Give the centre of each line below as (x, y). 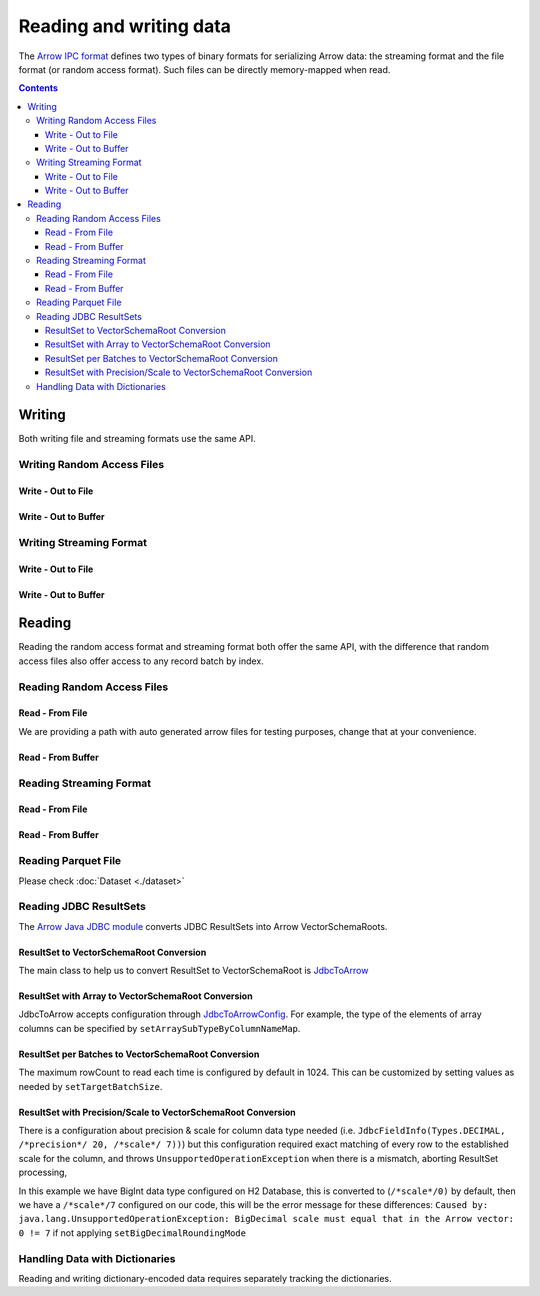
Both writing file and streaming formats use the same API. (137, 439)
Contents (38, 88)
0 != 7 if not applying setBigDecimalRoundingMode (132, 1232)
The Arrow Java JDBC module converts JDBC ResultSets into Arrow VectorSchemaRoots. (203, 926)
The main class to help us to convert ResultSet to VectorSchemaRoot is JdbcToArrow (193, 971)
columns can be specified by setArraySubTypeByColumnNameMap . (159, 1028)
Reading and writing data (125, 26)
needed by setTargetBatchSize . (90, 1086)
